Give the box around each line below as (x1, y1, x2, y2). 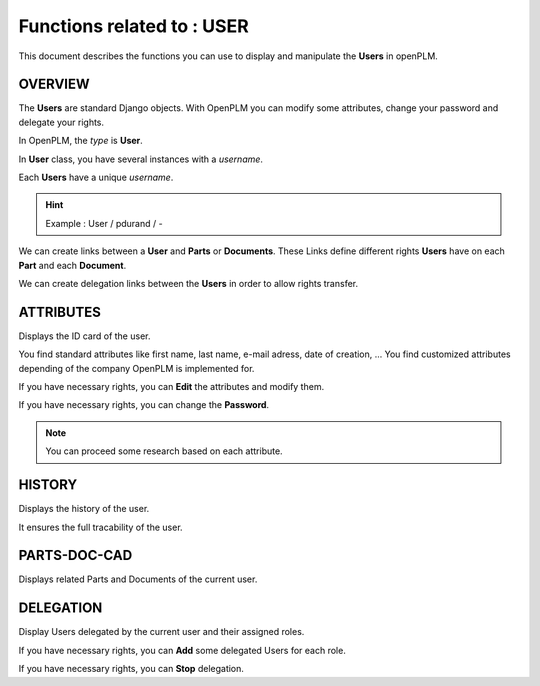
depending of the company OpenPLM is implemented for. (18, 362, 255, 374)
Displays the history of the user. (18, 503, 150, 515)
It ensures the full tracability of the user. (18, 521, 184, 533)
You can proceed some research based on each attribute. (45, 445, 284, 457)
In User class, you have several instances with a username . (18, 153, 264, 165)
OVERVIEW (18, 76, 90, 93)
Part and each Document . (18, 259, 127, 271)
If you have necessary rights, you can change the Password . (18, 399, 270, 411)
